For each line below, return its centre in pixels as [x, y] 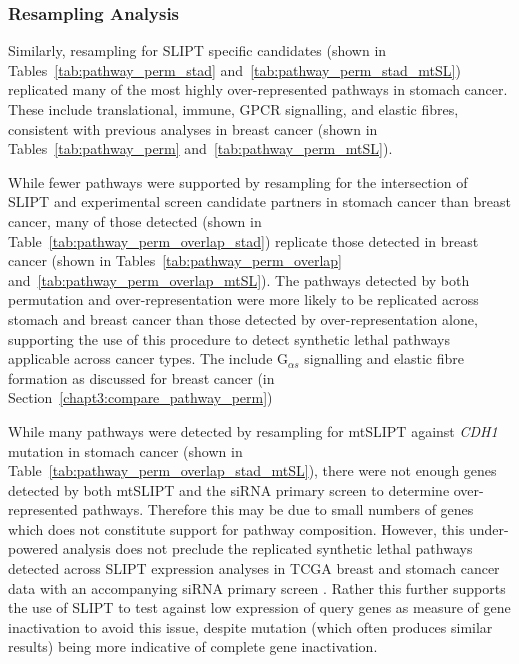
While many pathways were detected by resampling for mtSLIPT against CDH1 [253, 430]
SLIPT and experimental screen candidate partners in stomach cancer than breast [259, 201]
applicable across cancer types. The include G [148, 358]
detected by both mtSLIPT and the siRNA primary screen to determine [229, 489]
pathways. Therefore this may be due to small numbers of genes [278, 509]
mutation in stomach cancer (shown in [125, 450]
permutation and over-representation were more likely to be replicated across [243, 299]
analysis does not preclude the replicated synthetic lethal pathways [267, 548]
